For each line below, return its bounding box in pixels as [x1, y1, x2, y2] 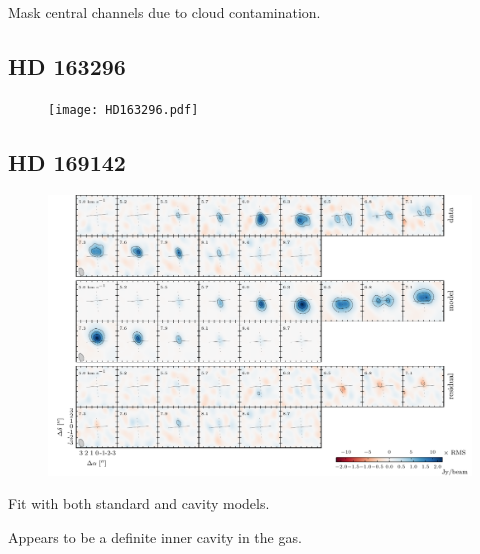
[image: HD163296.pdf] [48, 102, 199, 117]
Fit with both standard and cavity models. [8, 493, 270, 514]
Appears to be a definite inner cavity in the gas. [8, 526, 302, 547]
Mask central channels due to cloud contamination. [8, 2, 321, 22]
